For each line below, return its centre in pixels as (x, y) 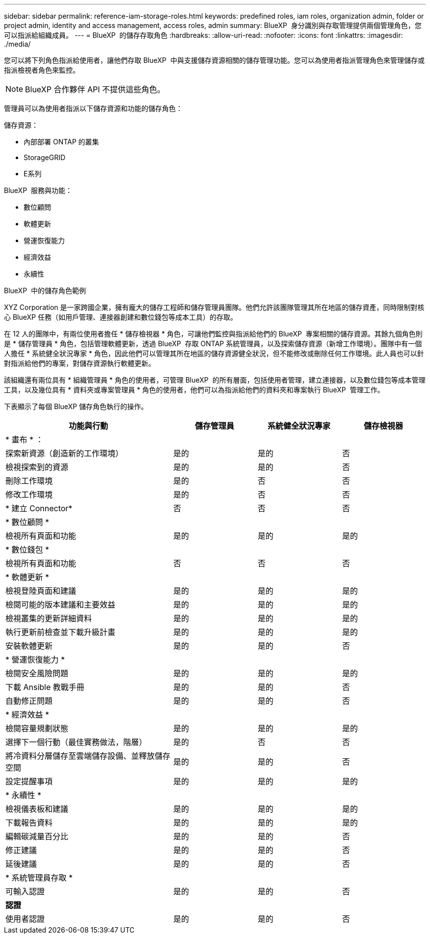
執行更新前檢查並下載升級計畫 (61, 632)
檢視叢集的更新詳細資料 (49, 618)
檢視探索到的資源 (37, 467)
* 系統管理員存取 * (39, 878)
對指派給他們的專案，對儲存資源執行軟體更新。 (80, 363)
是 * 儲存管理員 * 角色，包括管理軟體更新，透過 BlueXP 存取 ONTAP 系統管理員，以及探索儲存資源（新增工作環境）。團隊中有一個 (213, 344)
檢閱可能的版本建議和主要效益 (61, 605)
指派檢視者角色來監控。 (42, 70)
